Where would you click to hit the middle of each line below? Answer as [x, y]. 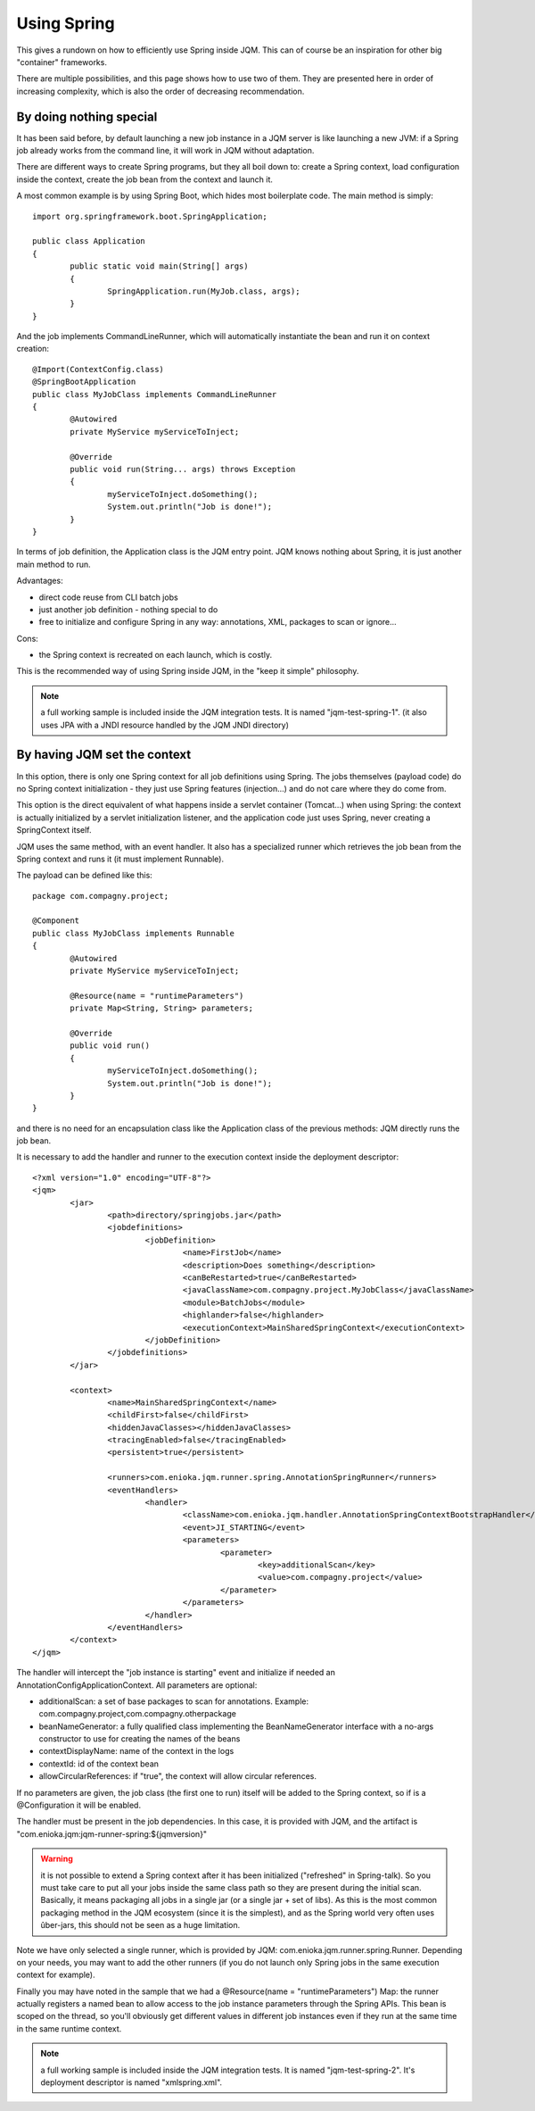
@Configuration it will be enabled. [79, 1805]
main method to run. [53, 564]
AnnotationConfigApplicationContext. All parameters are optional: [137, 1685]
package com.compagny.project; [101, 896]
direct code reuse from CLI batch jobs [108, 597]
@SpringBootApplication [84, 382]
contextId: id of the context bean [99, 1764]
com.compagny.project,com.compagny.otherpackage [137, 1714]
